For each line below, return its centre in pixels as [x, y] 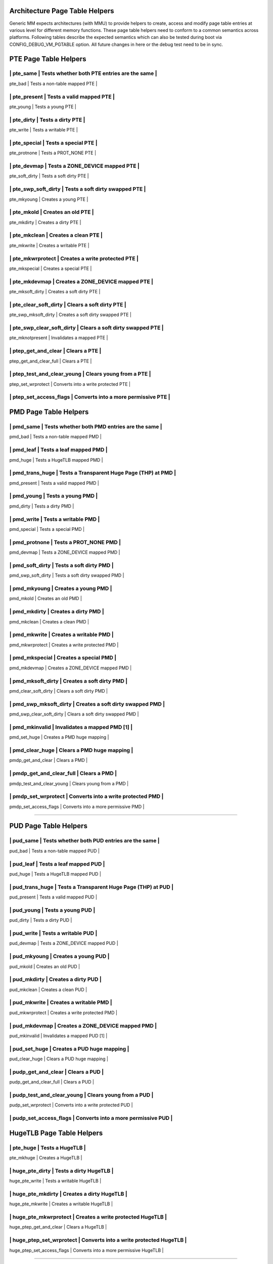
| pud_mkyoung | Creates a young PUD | [59, 957]
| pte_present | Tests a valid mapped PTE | [62, 97]
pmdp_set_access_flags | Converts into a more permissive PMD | [77, 806]
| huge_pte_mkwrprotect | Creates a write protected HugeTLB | [88, 1217]
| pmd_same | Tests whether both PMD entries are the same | [86, 427]
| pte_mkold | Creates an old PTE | [52, 212]
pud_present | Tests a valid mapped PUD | [53, 897]
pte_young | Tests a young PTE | [43, 107]
